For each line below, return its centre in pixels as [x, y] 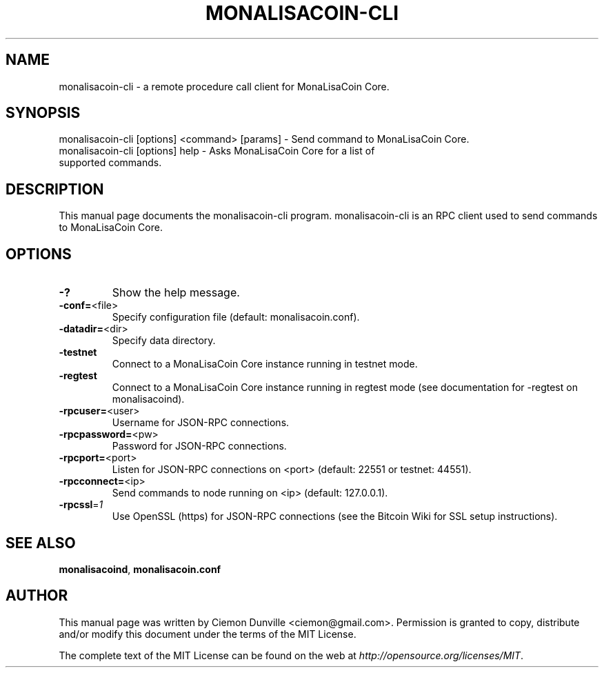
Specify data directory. [164, 341]
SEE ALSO [41, 543]
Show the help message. [176, 293]
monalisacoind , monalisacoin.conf [140, 569]
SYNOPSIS [43, 113]
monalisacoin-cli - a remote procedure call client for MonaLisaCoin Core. [224, 86]
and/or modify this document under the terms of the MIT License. [208, 634]
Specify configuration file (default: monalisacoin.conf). [236, 317]
